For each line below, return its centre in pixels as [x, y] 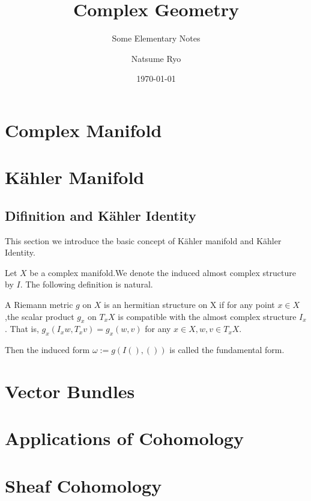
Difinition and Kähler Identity [101, 215]
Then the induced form [47, 350]
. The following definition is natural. [86, 284]
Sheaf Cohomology [83, 485]
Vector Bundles [70, 391]
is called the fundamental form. [227, 350]
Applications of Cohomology [124, 438]
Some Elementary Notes [156, 38]
